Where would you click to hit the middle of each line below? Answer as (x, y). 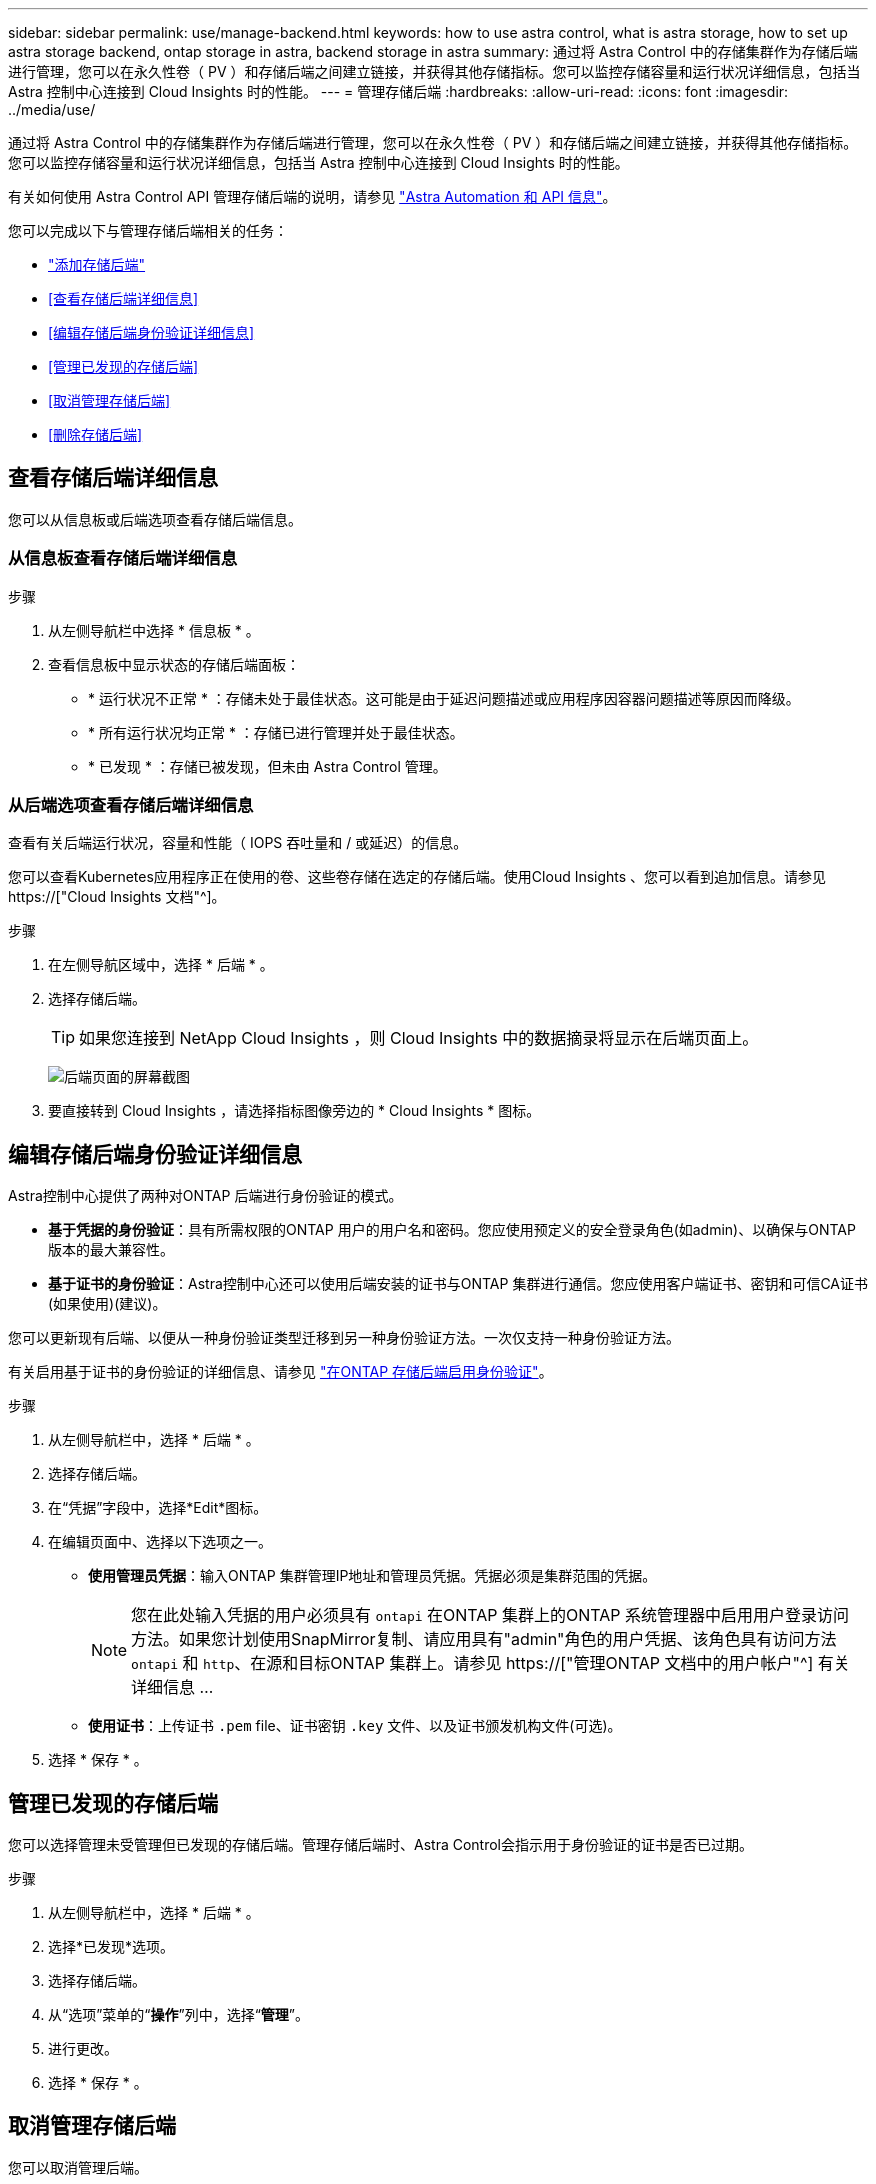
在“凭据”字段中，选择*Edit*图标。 (158, 1508)
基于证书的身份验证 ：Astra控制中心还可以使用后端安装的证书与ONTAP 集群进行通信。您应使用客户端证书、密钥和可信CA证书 (458, 1284)
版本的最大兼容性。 (111, 1250)
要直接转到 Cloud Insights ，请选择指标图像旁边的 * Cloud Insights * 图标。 (294, 1111)
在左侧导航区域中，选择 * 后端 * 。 (161, 965)
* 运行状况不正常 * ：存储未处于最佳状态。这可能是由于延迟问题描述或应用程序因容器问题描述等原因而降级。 (444, 698)
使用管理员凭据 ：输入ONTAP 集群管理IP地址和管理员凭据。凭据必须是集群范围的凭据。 (372, 1576)
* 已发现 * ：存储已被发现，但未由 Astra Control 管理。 (267, 766)
